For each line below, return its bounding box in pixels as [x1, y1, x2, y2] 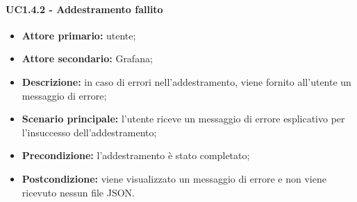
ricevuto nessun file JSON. [22, 185, 135, 199]
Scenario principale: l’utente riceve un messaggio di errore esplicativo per [22, 111, 345, 126]
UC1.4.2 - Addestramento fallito [6, 1, 163, 16]
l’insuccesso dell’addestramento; [22, 125, 157, 139]
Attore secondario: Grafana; [22, 51, 153, 66]
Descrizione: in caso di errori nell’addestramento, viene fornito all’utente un [22, 74, 351, 89]
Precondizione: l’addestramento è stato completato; [22, 148, 250, 163]
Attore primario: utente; [22, 28, 136, 42]
